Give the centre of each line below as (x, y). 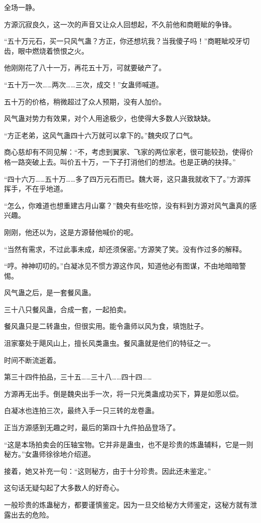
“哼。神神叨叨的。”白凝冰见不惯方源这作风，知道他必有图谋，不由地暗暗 (122, 266)
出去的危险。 (32, 514)
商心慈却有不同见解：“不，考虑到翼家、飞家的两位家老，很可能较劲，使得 (125, 152)
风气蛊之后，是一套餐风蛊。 (50, 292)
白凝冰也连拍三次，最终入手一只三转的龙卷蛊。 (81, 410)
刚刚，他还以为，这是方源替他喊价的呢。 (71, 232)
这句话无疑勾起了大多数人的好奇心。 (64, 488)
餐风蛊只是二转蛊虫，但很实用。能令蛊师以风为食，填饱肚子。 (106, 326)
